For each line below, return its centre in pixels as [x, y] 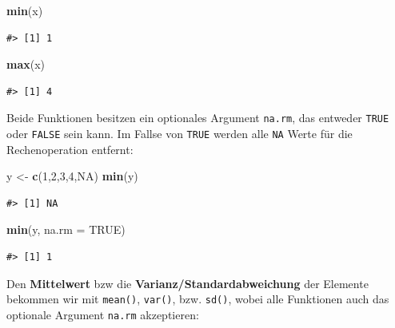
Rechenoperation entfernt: [70, 149]
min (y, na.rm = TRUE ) [66, 229]
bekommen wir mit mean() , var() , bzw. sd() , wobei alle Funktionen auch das [198, 299]
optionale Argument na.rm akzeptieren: [103, 314]
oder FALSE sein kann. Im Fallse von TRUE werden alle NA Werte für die [180, 134]
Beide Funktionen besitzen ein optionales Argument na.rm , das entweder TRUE [198, 118]
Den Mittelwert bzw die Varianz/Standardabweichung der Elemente [188, 283]
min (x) [25, 10]
